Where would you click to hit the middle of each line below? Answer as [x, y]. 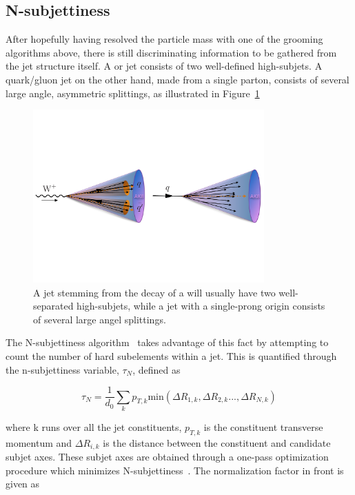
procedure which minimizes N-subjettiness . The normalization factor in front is [175, 470]
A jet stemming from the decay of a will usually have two [154, 292]
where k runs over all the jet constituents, [94, 427]
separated [53, 306]
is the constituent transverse [263, 427]
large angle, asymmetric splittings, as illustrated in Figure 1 [133, 93]
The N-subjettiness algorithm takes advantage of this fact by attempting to [167, 342]
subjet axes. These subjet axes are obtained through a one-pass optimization [167, 457]
